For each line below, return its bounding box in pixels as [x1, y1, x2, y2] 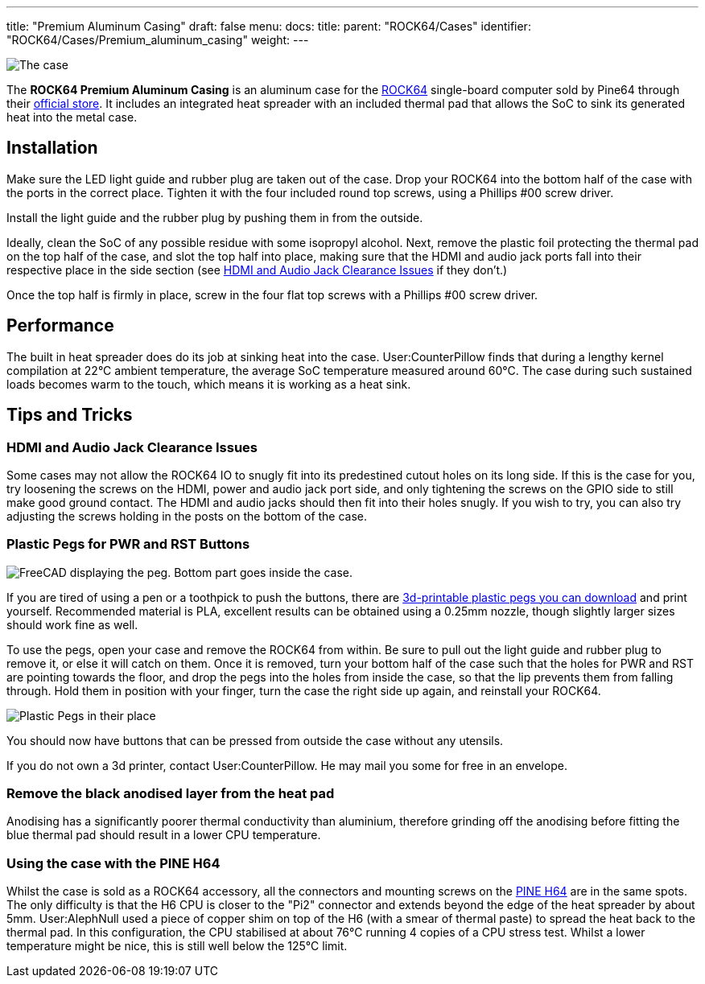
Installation [6, 138, 98, 159]
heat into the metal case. [6, 110, 138, 124]
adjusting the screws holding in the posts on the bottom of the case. [6, 508, 368, 523]
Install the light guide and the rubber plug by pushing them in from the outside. [6, 210, 423, 224]
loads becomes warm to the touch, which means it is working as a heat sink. [6, 377, 411, 391]
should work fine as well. [6, 617, 138, 632]
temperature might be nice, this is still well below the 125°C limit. [6, 939, 348, 953]
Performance [6, 315, 114, 336]
